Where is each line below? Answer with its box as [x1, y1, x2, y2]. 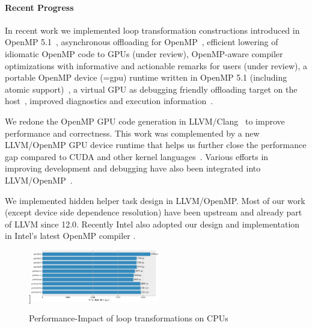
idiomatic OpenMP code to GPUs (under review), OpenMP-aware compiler [5, 47, 283, 60]
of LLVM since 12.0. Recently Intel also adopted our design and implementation [5, 217, 300, 230]
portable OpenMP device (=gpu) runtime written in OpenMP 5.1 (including [5, 71, 287, 84]
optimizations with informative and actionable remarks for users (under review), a [5, 59, 308, 72]
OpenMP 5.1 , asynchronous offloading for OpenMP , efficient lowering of [5, 36, 278, 48]
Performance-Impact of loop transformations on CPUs [29, 312, 228, 324]
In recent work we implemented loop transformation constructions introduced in [5, 23, 300, 36]
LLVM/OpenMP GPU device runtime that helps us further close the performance [5, 138, 307, 151]
